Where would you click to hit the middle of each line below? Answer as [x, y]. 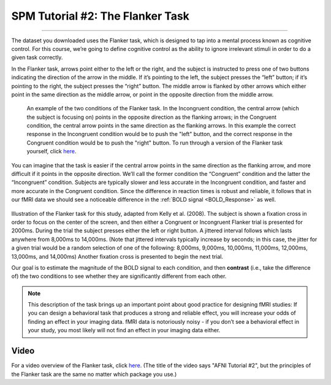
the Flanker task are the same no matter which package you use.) [94, 374]
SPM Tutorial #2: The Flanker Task [101, 16]
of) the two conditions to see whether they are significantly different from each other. [119, 276]
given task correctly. [37, 58]
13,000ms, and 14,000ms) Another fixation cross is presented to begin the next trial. [117, 256]
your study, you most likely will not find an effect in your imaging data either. [124, 330]
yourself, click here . [51, 151]
